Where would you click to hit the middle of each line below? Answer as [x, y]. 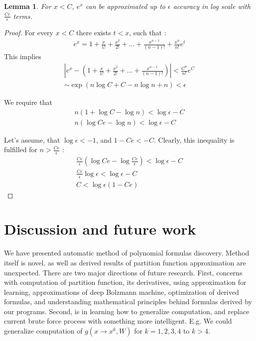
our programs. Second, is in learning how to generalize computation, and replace [127, 311]
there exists [94, 33]
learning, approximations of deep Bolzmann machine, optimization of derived [122, 292]
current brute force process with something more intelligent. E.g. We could [118, 321]
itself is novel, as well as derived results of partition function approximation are [125, 262]
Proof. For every [29, 33]
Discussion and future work [100, 229]
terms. [23, 16]
